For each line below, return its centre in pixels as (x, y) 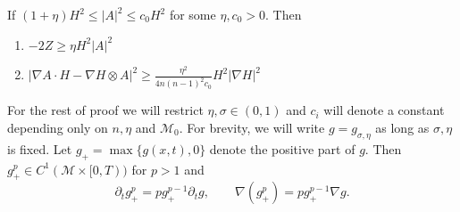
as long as (402, 127)
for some (192, 14)
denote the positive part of (282, 148)
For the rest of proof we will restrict (105, 110)
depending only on (58, 127)
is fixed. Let (40, 148)
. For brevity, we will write (252, 127)
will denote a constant (384, 110)
